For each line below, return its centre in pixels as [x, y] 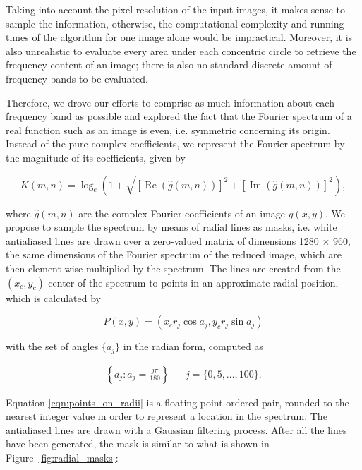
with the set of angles [52, 346]
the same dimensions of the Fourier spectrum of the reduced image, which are [174, 254]
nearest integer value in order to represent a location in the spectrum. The [167, 416]
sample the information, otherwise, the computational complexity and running [175, 23]
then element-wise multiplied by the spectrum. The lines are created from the [173, 268]
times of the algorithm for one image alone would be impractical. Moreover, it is [179, 37]
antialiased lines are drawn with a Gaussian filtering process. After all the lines [176, 429]
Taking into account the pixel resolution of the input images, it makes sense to [176, 9]
